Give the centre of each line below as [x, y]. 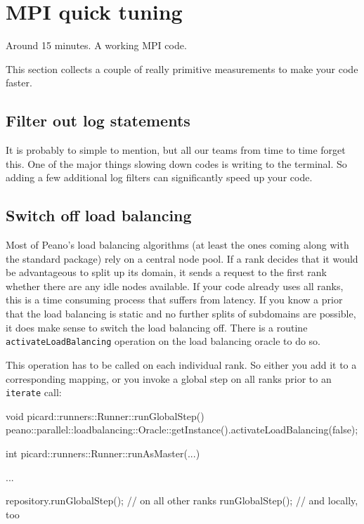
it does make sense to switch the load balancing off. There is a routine [157, 327]
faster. [19, 83]
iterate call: [34, 392]
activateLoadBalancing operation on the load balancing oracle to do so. [163, 341]
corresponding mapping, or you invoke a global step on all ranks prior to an [169, 378]
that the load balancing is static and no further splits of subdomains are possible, [181, 314]
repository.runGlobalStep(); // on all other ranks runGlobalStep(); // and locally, [182, 500]
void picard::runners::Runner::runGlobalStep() [105, 415]
